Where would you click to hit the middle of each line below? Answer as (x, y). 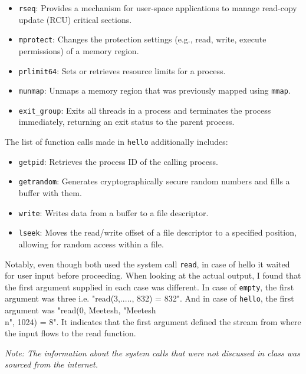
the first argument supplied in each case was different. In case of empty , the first (149, 287)
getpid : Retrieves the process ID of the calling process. (118, 161)
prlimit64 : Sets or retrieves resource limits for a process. (122, 70)
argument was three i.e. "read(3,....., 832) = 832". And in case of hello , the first (149, 298)
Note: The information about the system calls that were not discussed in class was (152, 353)
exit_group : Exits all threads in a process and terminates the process (145, 110)
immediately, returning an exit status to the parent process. (126, 122)
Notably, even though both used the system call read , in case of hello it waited (147, 264)
